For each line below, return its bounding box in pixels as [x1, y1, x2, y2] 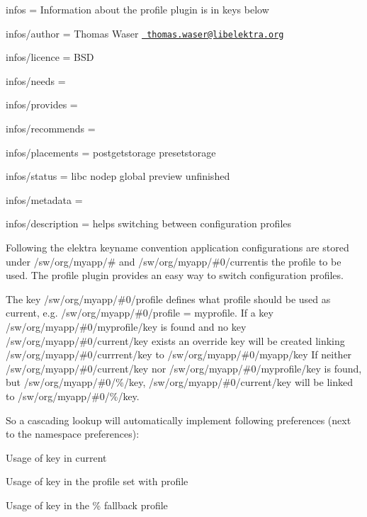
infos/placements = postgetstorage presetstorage [6, 144, 216, 159]
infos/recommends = [6, 121, 96, 136]
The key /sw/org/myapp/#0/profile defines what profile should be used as [6, 291, 331, 306]
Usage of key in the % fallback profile [6, 497, 168, 512]
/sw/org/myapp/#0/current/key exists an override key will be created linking [6, 333, 345, 348]
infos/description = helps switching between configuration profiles [6, 216, 292, 231]
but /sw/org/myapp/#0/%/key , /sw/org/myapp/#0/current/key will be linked [6, 375, 353, 390]
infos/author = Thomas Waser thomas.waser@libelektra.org [6, 25, 284, 40]
